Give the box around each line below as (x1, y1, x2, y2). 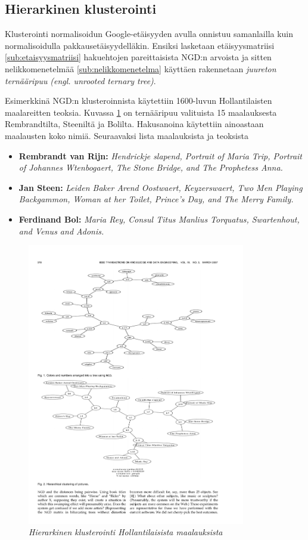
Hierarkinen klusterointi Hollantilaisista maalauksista (29, 526, 223, 538)
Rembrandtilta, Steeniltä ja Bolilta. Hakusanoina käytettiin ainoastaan (5, 118, 264, 130)
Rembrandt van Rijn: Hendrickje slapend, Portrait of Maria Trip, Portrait (18, 149, 302, 162)
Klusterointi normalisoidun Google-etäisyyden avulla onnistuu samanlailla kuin (5, 27, 294, 40)
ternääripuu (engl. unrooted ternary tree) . (5, 74, 156, 87)
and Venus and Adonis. (18, 224, 104, 237)
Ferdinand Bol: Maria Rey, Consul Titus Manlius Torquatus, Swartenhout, (18, 212, 300, 225)
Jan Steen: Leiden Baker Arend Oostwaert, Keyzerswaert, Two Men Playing (18, 181, 303, 193)
